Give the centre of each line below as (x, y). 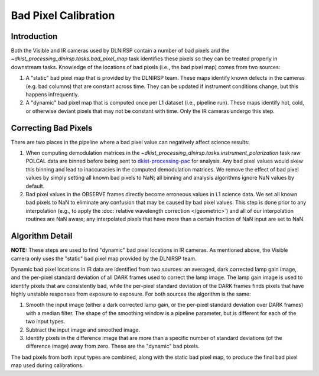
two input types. (45, 322)
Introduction (34, 36)
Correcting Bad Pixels (52, 128)
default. (35, 186)
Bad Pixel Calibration (63, 15)
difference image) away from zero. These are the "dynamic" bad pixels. (113, 346)
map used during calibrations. (47, 365)
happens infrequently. (52, 95)
